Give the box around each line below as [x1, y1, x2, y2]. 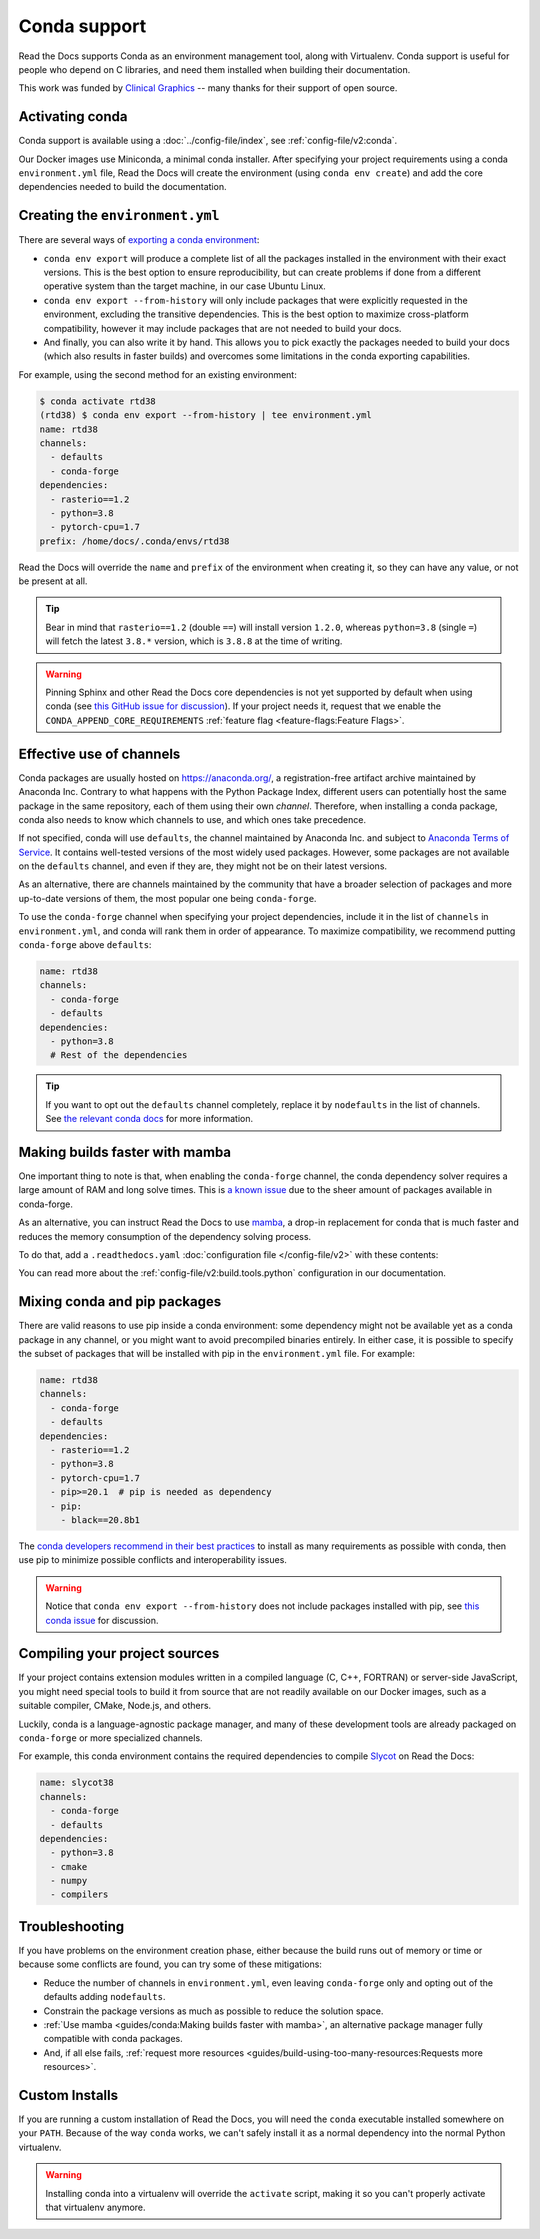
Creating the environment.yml [18, 207, 220, 224]
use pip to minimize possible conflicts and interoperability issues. [18, 1554, 287, 1566]
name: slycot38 [39, 1777, 114, 1789]
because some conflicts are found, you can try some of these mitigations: [18, 1958, 322, 1970]
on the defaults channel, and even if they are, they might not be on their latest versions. [18, 860, 388, 872]
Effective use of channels [18, 745, 181, 762]
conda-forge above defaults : [18, 939, 152, 951]
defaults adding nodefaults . [43, 1991, 166, 2003]
